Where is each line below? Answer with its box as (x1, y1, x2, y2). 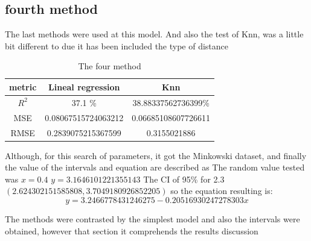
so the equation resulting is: (170, 184, 273, 197)
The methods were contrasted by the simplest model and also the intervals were (5, 212, 300, 225)
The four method (78, 60, 141, 72)
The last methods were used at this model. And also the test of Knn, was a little (5, 28, 304, 40)
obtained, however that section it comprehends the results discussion (5, 224, 258, 237)
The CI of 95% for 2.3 (143, 172, 225, 185)
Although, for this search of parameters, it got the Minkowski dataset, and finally (5, 149, 307, 161)
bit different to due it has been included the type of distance (5, 39, 229, 52)
